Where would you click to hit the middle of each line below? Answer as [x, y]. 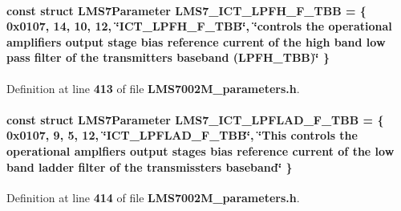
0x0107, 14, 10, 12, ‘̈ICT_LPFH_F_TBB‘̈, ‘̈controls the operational [199, 26]
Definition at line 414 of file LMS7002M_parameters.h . [153, 197]
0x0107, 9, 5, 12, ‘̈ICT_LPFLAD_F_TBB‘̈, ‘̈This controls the [182, 135]
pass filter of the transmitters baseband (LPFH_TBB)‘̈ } [168, 57]
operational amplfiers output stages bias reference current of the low [200, 150]
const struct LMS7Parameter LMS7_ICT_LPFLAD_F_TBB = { [195, 119]
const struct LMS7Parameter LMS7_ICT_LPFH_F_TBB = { [186, 10]
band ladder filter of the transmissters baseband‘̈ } [150, 166]
